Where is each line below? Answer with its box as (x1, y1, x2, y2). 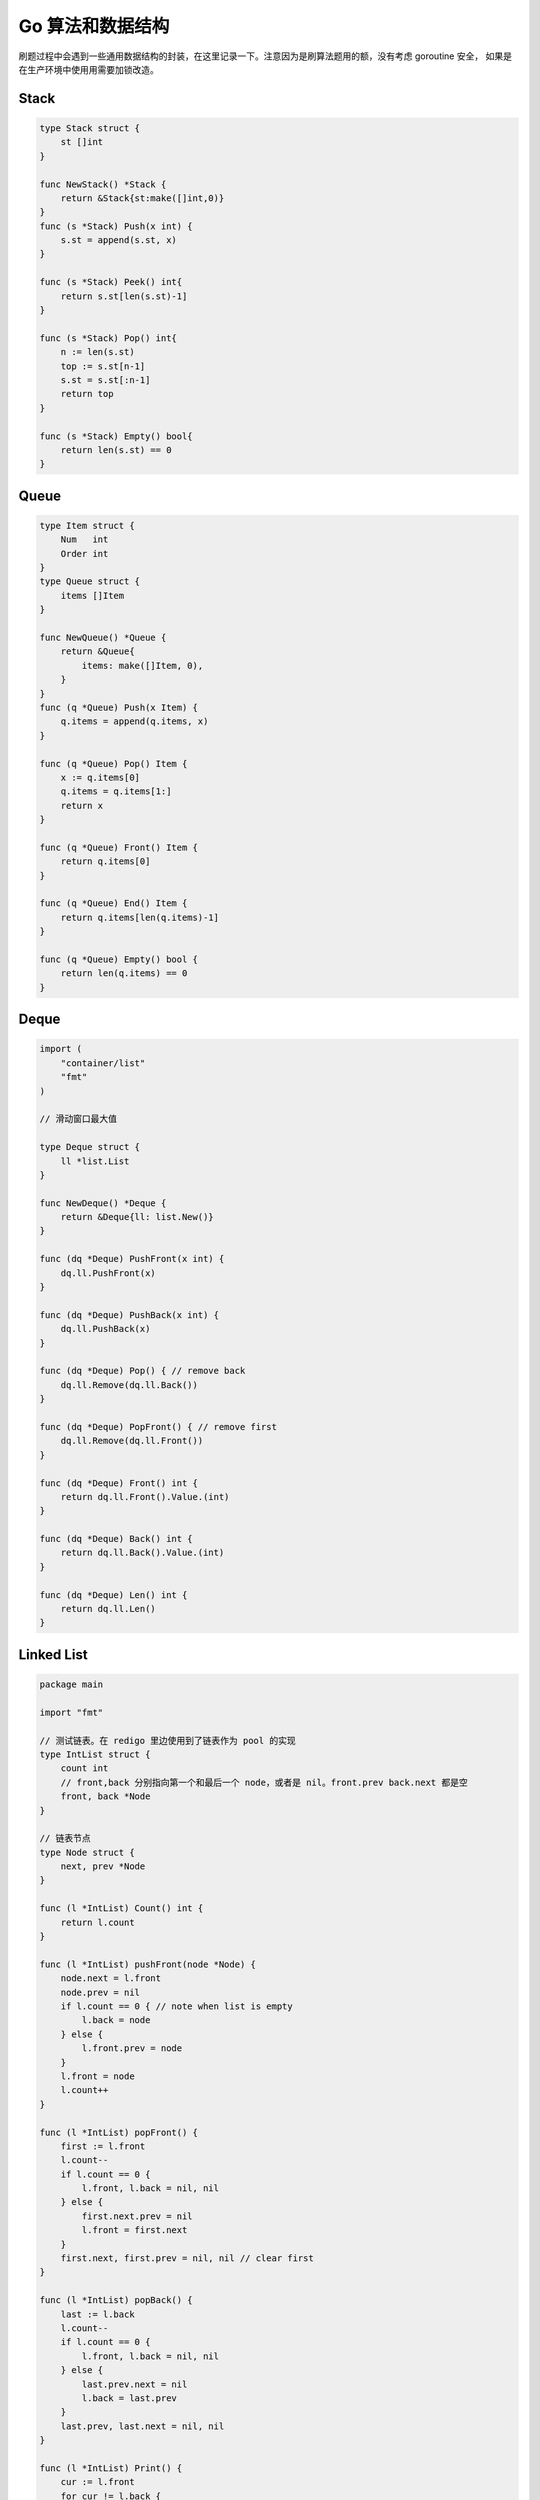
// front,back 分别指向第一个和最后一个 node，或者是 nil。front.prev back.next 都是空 (60, 1776, 469, 1788)
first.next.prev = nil (81, 2210, 194, 2222)
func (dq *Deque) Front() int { (39, 1477, 199, 1489)
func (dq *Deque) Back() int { (39, 1533, 194, 1545)
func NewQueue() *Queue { (39, 632, 167, 644)
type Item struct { (39, 520, 135, 531)
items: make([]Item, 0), (81, 660, 204, 671)
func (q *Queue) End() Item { (39, 898, 188, 909)
